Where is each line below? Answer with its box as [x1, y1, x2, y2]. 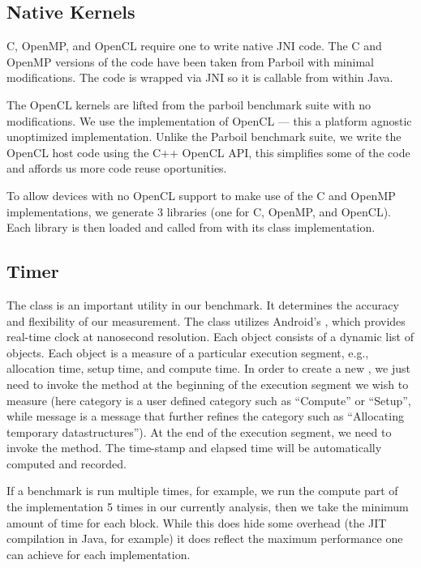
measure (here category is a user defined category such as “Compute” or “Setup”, [6, 391, 411, 408]
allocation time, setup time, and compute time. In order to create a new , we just [6, 360, 410, 377]
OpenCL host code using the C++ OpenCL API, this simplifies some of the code [6, 143, 410, 160]
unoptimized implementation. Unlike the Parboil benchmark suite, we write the [6, 128, 402, 145]
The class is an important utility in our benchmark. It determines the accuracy [6, 296, 399, 313]
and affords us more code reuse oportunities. [6, 160, 227, 177]
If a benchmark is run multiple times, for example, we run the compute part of [6, 482, 398, 499]
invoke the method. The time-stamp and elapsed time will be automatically [6, 439, 382, 456]
